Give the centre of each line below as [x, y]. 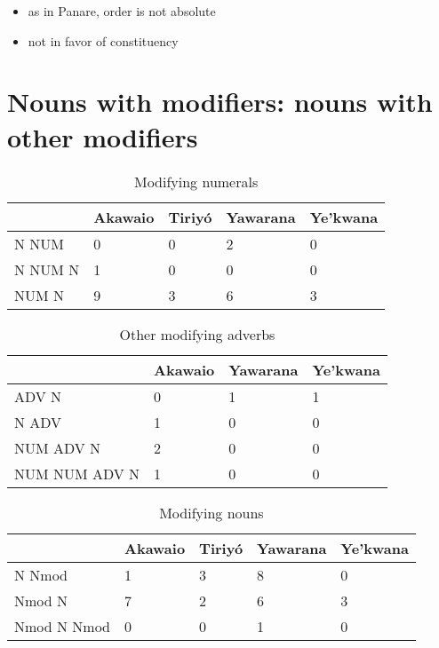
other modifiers [103, 136]
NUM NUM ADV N [77, 473]
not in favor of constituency [103, 40]
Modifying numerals [196, 181]
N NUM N [47, 269]
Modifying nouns [212, 512]
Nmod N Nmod [63, 626]
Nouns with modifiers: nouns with [220, 102]
